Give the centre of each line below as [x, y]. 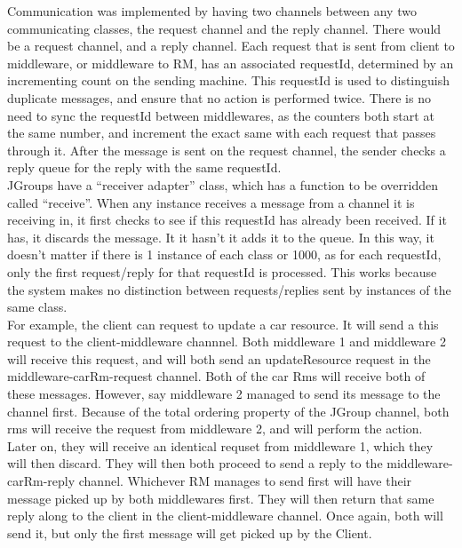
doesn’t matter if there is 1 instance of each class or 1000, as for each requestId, [224, 254]
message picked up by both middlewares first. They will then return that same [221, 498]
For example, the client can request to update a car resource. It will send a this [223, 324]
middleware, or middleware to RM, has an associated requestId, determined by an [231, 63]
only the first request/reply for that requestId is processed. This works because [222, 271]
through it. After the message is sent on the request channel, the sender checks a [227, 150]
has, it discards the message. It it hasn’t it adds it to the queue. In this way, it [221, 237]
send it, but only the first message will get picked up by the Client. [190, 532]
